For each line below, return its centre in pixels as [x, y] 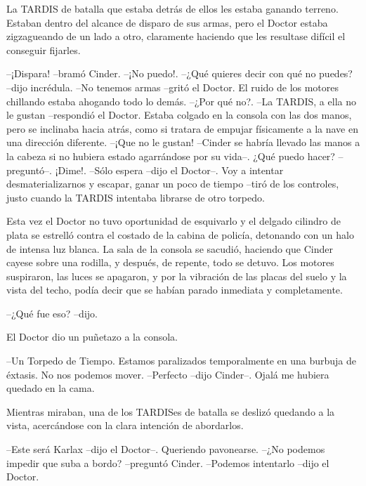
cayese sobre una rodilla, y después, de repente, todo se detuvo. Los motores [170, 262]
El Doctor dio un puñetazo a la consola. [92, 337]
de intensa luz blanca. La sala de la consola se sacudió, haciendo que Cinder [170, 248]
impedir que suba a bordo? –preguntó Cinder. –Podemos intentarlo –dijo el [168, 462]
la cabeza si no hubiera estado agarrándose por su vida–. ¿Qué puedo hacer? [171, 156]
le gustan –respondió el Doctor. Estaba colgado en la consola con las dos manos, [179, 115]
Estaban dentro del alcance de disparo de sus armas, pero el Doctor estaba [167, 22]
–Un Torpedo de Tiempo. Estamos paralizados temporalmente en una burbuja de [181, 361]
